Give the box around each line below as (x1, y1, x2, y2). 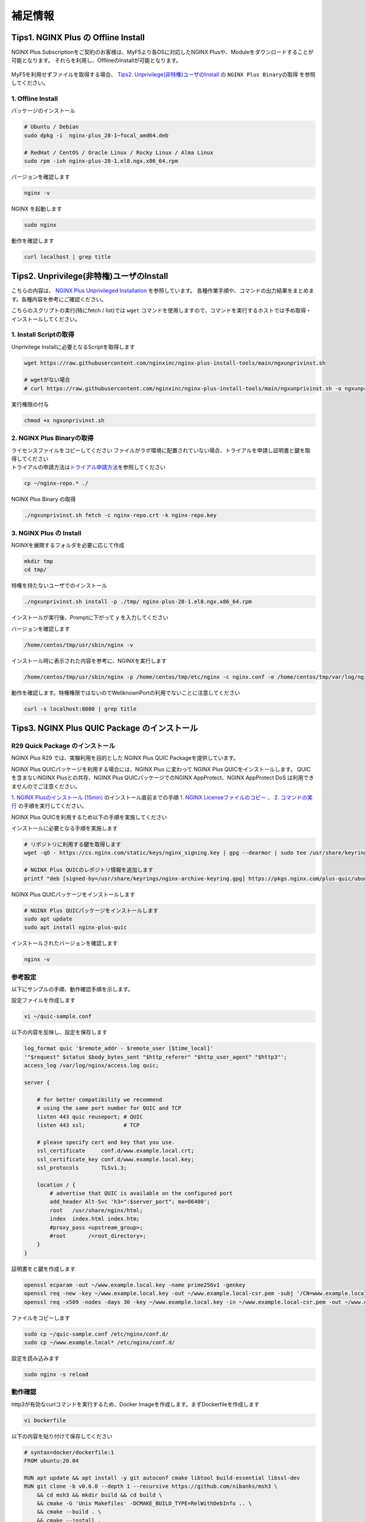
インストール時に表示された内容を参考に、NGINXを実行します (11, 657, 167, 664)
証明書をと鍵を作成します (11, 1265, 75, 1272)
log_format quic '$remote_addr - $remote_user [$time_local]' (24, 1045, 214, 1052)
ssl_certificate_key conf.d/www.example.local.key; (36, 1156, 195, 1163)
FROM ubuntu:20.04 (24, 1457, 79, 1464)
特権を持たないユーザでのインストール (11, 582, 108, 589)
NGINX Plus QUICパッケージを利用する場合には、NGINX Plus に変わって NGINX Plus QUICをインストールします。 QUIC (11, 765, 311, 773)
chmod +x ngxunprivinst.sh (24, 417, 105, 424)
